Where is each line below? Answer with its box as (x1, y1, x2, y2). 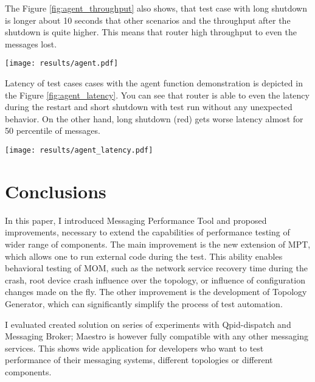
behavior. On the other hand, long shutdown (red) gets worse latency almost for (5, 112, 303, 125)
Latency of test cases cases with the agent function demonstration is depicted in (5, 77, 303, 89)
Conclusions (5, 178, 106, 203)
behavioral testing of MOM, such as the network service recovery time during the (5, 262, 308, 274)
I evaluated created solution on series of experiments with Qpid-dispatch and (5, 318, 291, 330)
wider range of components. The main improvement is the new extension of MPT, (5, 237, 311, 250)
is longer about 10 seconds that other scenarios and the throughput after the (5, 13, 291, 26)
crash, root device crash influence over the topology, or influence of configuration (5, 273, 305, 286)
